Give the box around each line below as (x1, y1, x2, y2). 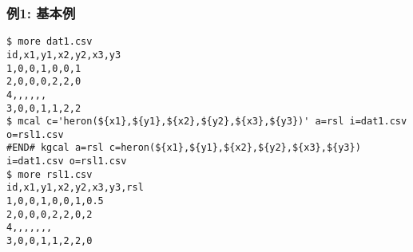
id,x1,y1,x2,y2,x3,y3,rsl (6, 182, 144, 194)
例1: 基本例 (6, 2, 76, 22)
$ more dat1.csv (6, 36, 93, 48)
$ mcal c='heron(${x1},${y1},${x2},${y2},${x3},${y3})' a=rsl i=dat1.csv (6, 116, 407, 128)
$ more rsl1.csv (6, 168, 93, 180)
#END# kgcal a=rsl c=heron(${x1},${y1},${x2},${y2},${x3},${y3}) (6, 142, 361, 154)
